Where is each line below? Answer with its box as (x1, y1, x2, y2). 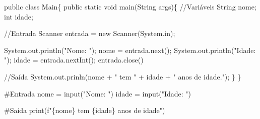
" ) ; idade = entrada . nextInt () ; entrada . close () (4, 54, 144, 65)
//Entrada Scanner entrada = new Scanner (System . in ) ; (4, 28, 175, 38)
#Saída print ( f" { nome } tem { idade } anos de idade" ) (4, 105, 165, 115)
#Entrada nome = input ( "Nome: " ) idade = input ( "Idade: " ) (4, 88, 191, 98)
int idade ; (4, 11, 33, 21)
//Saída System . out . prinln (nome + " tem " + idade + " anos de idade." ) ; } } (4, 71, 241, 81)
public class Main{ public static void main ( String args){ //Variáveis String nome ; (4, 1, 256, 11)
